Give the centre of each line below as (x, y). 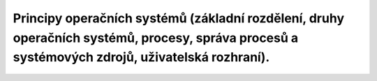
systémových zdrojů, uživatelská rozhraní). (141, 58)
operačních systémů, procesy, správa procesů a (156, 38)
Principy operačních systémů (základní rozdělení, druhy (179, 18)
